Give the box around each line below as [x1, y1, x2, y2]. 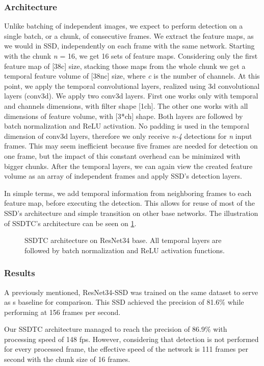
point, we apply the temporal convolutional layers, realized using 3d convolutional [4, 80, 260, 91]
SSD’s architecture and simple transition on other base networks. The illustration [4, 207, 258, 218]
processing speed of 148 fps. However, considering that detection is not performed [4, 333, 259, 344]
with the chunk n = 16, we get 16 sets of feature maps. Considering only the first [4, 51, 258, 61]
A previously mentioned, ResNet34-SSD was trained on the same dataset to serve [4, 286, 258, 297]
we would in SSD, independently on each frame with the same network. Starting [4, 40, 255, 51]
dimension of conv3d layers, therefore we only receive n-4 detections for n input [4, 130, 252, 141]
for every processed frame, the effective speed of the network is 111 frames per [4, 344, 248, 354]
